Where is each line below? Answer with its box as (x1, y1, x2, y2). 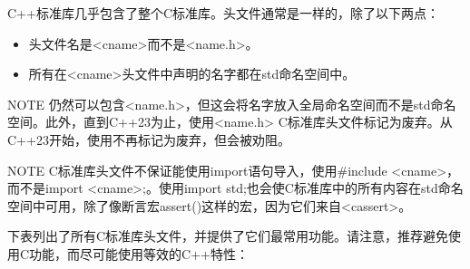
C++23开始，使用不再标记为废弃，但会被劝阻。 (7, 130, 290, 149)
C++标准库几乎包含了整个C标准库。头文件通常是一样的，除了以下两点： (7, 4, 439, 22)
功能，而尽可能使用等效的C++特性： (29, 244, 249, 263)
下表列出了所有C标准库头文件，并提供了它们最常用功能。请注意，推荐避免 (7, 226, 449, 245)
